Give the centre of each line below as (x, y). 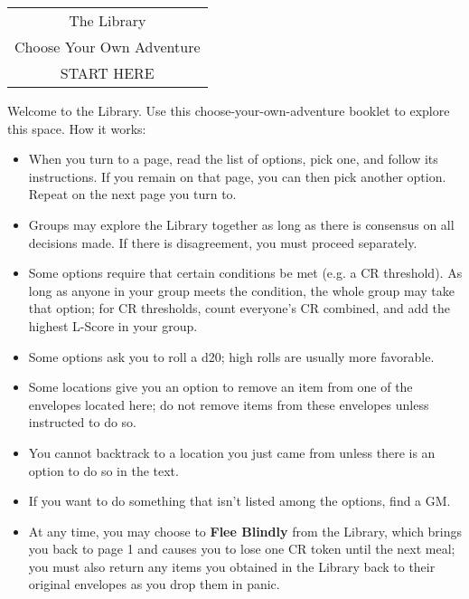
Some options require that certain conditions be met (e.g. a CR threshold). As (245, 273)
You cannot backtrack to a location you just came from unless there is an (232, 452)
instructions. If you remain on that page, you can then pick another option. (237, 176)
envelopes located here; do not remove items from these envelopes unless (229, 404)
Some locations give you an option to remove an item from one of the (220, 387)
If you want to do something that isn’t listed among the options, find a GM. (239, 501)
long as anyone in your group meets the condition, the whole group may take (242, 290)
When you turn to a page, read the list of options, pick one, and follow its (233, 159)
